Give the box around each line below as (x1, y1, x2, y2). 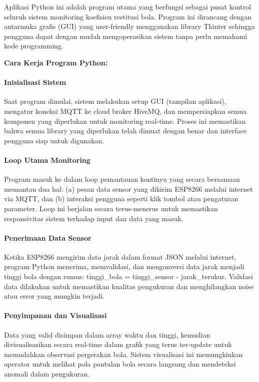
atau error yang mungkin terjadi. (4, 291, 105, 301)
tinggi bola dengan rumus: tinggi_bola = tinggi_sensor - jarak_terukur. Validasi (4, 271, 253, 282)
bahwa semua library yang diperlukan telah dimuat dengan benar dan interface (4, 125, 246, 136)
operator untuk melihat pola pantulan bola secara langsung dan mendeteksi (4, 359, 236, 369)
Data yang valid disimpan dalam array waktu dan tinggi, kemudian (4, 329, 210, 340)
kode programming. (4, 40, 63, 51)
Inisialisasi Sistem (4, 77, 66, 87)
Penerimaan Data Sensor (4, 232, 91, 243)
